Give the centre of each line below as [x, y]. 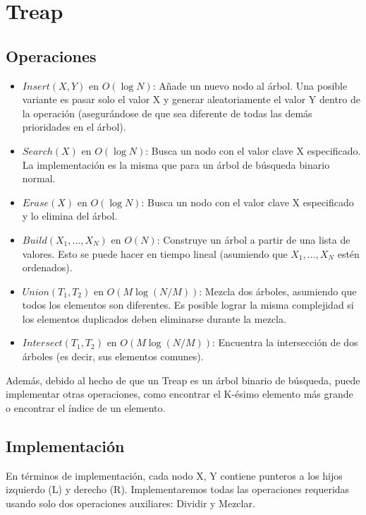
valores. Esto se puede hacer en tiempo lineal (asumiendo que [155, 253]
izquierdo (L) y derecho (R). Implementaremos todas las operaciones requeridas [178, 489]
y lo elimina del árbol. [70, 216]
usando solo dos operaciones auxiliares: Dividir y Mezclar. [130, 503]
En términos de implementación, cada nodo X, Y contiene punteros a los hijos [174, 475]
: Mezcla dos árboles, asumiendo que [278, 291]
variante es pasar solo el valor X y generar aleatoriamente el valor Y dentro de [191, 99]
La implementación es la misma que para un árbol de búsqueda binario [176, 164]
